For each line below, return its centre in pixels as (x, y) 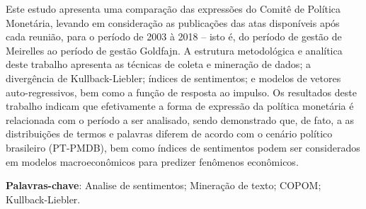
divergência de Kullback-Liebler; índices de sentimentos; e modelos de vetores (173, 78)
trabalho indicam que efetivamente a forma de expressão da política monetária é (180, 106)
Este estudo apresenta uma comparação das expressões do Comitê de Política (173, 9)
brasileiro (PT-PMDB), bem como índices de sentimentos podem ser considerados (183, 147)
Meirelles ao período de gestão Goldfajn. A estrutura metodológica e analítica (174, 50)
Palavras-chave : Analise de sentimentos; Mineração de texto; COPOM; (164, 185)
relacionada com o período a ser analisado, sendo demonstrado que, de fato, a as (180, 119)
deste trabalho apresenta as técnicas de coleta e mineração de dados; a (158, 64)
